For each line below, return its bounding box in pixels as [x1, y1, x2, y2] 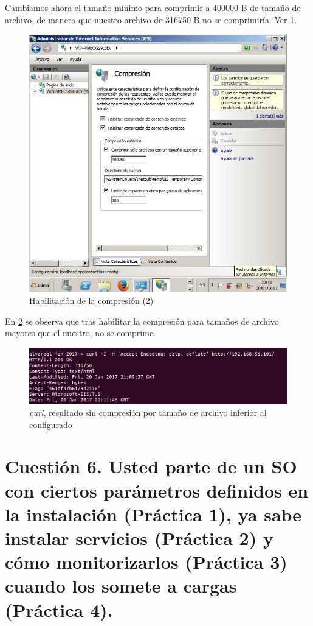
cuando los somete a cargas [5, 573, 237, 598]
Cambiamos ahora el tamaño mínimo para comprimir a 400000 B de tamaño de [5, 1, 301, 13]
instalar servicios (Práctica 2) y [5, 526, 273, 550]
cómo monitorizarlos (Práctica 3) [5, 549, 287, 574]
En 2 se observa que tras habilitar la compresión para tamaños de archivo [5, 314, 279, 327]
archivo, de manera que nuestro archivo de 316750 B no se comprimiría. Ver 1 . [5, 13, 297, 26]
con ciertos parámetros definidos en [5, 477, 309, 502]
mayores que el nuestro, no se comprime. [5, 326, 156, 339]
